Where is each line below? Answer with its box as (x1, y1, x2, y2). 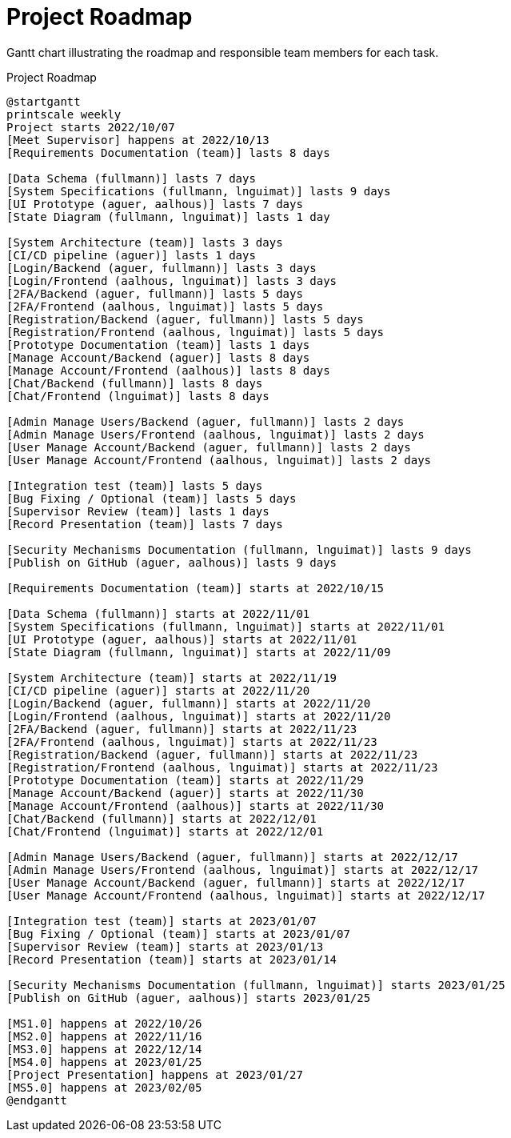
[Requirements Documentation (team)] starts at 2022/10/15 (6, 581, 385, 595)
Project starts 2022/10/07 (6, 120, 175, 134)
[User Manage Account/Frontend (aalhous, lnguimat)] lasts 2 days (6, 453, 432, 467)
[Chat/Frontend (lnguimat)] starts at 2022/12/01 (6, 824, 324, 838)
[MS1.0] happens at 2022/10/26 (6, 1016, 202, 1030)
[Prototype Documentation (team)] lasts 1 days (6, 338, 310, 351)
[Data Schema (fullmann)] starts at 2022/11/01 (6, 607, 310, 620)
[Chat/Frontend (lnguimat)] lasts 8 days (6, 389, 269, 403)
